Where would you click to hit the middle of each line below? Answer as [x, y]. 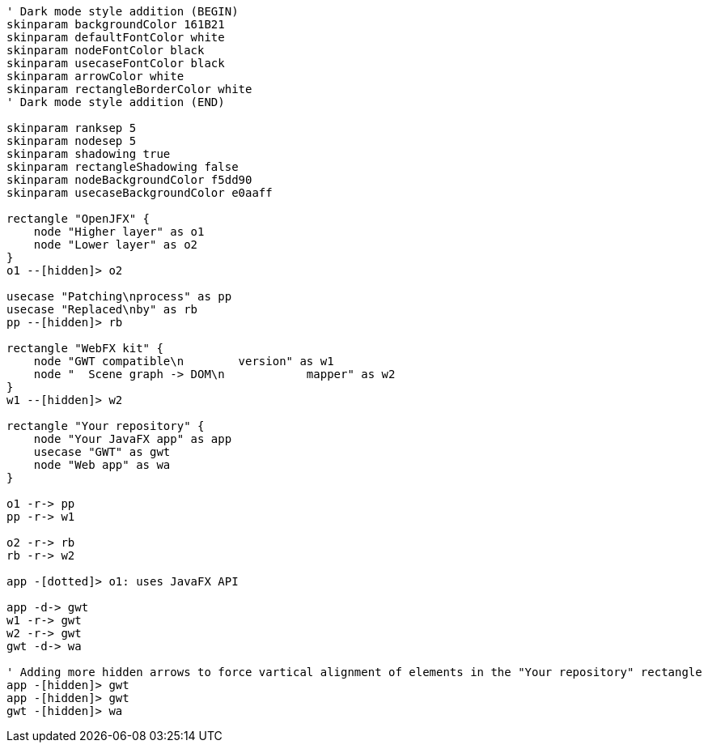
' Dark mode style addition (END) [116, 102]
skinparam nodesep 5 [72, 141]
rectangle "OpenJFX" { [78, 219]
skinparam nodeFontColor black [106, 50]
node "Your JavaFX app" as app [133, 439]
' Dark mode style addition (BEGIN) [123, 11]
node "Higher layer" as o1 [119, 232]
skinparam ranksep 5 [72, 128]
